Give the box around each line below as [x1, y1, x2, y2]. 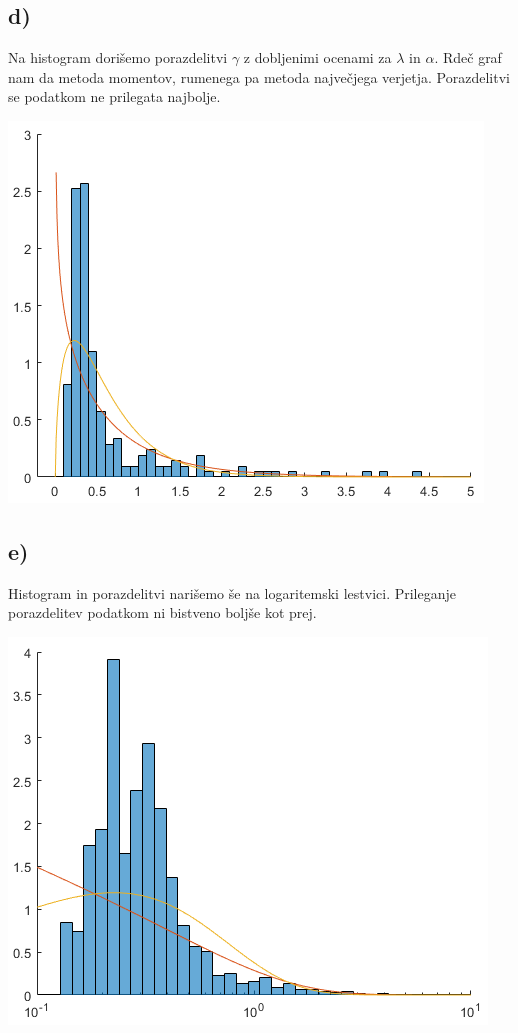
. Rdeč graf [434, 47, 502, 68]
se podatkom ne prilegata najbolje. [8, 86, 221, 107]
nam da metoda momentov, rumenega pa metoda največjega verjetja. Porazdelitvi [8, 66, 510, 87]
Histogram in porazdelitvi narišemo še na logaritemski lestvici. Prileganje [8, 582, 456, 603]
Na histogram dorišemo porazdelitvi [8, 47, 228, 68]
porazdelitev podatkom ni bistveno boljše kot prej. [8, 602, 317, 623]
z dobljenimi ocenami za [243, 47, 392, 68]
